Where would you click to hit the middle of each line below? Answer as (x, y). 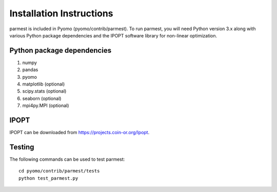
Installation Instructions (61, 13)
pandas (30, 70)
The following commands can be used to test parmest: (67, 159)
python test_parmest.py (48, 178)
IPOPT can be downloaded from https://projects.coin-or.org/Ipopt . (80, 133)
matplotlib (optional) (44, 84)
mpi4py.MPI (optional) (46, 105)
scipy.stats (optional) (44, 91)
